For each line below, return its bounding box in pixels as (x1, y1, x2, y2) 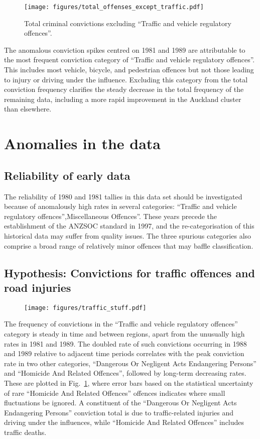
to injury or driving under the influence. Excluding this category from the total (4, 74, 248, 84)
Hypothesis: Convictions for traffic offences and (4, 265, 255, 280)
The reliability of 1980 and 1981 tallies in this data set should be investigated (4, 191, 242, 201)
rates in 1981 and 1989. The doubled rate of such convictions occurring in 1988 (4, 338, 247, 349)
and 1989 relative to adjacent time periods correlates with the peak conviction (4, 348, 244, 359)
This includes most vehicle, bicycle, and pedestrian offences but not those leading (4, 64, 254, 75)
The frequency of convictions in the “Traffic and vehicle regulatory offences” (4, 318, 238, 329)
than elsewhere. (4, 103, 52, 114)
